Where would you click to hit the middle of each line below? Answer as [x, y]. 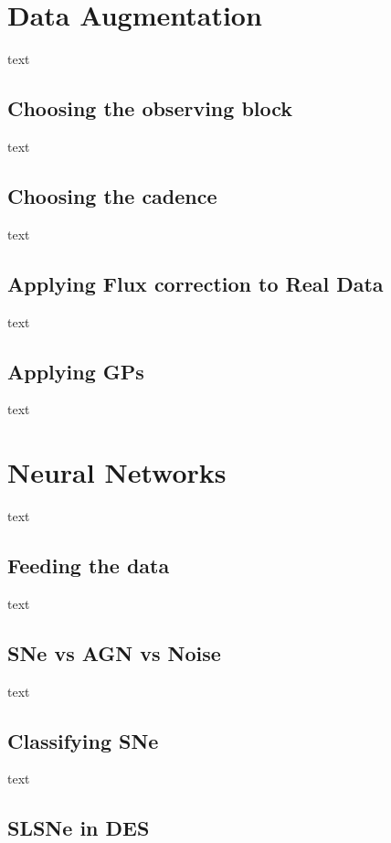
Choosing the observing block [150, 108]
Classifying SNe [83, 740]
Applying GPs [76, 371]
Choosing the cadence [112, 195]
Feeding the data [89, 566]
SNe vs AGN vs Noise [114, 652]
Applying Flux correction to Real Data [195, 283]
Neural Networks [117, 472]
